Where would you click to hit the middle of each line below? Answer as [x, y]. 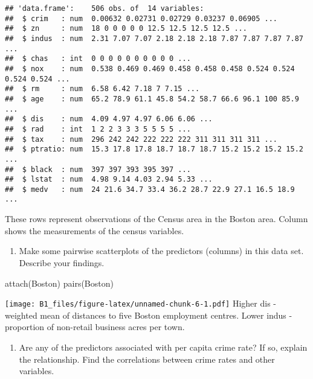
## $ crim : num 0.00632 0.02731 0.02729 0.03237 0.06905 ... [141, 18]
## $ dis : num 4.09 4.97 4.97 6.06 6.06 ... [109, 119]
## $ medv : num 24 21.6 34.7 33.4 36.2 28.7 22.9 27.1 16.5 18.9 [150, 189]
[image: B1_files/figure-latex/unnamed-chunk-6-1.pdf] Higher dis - [140, 303]
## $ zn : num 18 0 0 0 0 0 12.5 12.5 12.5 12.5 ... [126, 29]
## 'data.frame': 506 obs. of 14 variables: [105, 8]
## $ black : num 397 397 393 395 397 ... [98, 169]
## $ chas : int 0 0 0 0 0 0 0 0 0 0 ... [98, 59]
